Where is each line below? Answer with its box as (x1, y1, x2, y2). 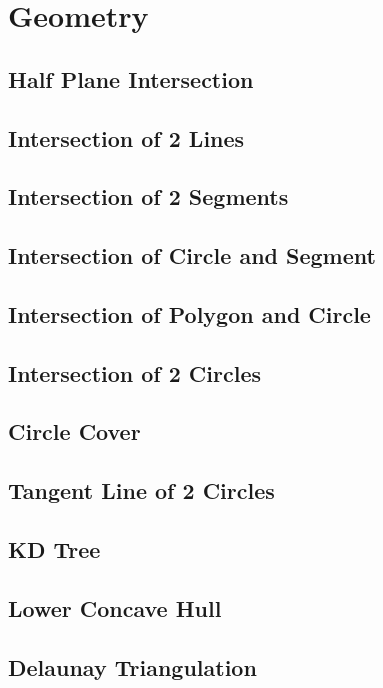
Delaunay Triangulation (8, 651, 257, 682)
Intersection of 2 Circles (8, 357, 262, 388)
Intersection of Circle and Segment (8, 240, 376, 271)
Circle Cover (8, 416, 141, 447)
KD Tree (8, 534, 101, 565)
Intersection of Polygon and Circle (8, 298, 371, 329)
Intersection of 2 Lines (8, 122, 245, 153)
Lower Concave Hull (8, 592, 222, 623)
